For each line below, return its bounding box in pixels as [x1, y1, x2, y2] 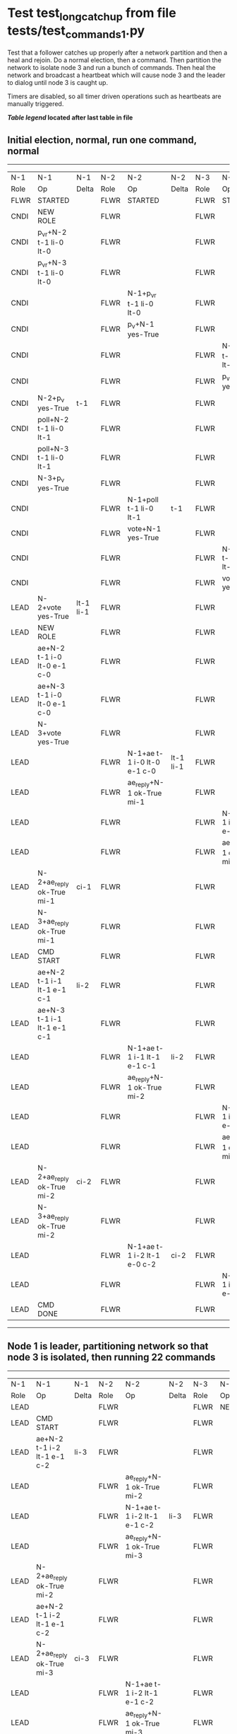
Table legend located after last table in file [7, 113, 133, 122]
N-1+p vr [127, 289, 157, 300]
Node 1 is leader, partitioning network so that [7, 1340, 209, 1352]
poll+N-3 [37, 444, 69, 454]
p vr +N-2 [37, 227, 67, 238]
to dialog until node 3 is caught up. [7, 78, 108, 87]
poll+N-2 [37, 415, 69, 425]
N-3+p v [37, 473, 65, 484]
